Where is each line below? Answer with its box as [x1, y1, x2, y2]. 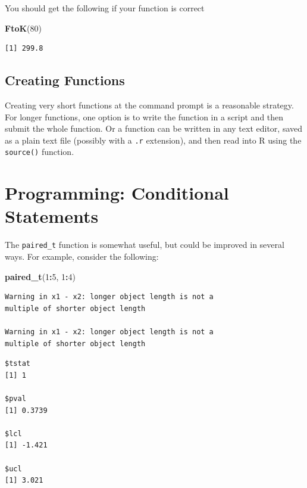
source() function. [5, 145, 74, 158]
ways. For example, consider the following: [5, 250, 159, 263]
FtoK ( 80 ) [5, 21, 42, 34]
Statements [5, 204, 99, 228]
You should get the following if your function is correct [5, 2, 205, 14]
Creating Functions [5, 71, 125, 89]
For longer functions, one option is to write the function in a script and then [5, 110, 284, 123]
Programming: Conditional [5, 181, 229, 205]
